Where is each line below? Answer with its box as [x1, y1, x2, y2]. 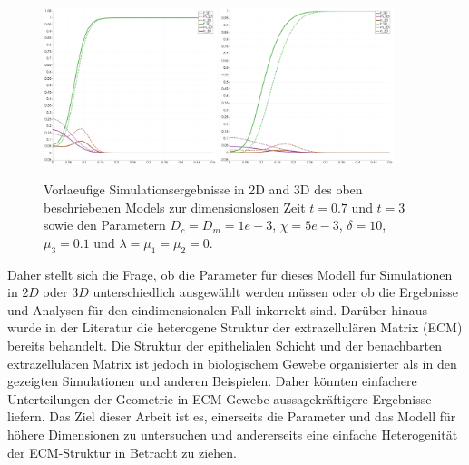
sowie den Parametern [44, 215, 166, 234]
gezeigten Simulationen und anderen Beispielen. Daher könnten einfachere [7, 371, 417, 391]
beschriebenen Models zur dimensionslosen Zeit [44, 197, 306, 216]
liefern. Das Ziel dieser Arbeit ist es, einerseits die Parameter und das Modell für [7, 407, 456, 426]
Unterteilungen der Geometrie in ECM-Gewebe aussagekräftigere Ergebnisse [7, 389, 432, 408]
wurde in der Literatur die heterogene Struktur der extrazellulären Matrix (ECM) [7, 318, 463, 337]
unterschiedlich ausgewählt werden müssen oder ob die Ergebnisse [93, 282, 458, 302]
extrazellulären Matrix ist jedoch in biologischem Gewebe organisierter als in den [7, 353, 457, 372]
